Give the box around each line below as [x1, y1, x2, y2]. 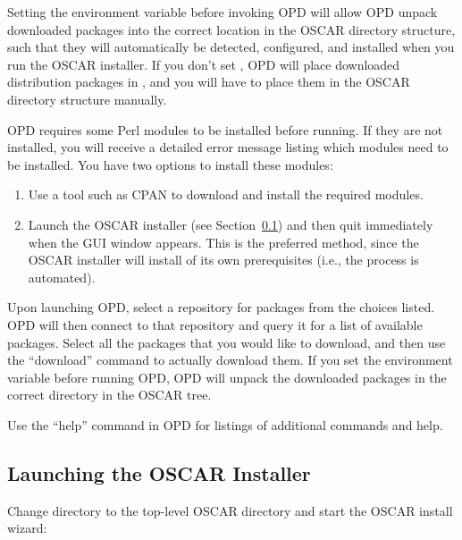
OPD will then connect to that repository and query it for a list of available [7, 315, 423, 333]
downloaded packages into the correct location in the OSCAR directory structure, [7, 20, 456, 38]
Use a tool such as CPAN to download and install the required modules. [28, 185, 424, 204]
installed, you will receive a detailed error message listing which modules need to [7, 138, 449, 156]
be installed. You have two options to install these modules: [7, 155, 333, 173]
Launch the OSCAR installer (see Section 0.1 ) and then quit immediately [28, 215, 433, 233]
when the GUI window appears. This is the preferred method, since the [28, 232, 419, 251]
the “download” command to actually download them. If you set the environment [7, 350, 453, 369]
